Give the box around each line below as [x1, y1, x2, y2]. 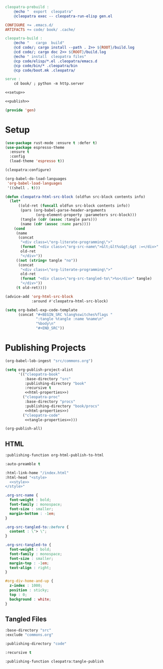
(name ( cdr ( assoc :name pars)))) [20, 221, 91, 226]
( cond [14, 226, 25, 231]
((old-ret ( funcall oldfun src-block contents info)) [18, 203, 131, 208]
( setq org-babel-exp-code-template [5, 308, 78, 312]
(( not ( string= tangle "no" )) [16, 258, 78, 263]
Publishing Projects [5, 342, 86, 354]
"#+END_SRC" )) [36, 326, 65, 331]
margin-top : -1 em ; [9, 561, 49, 566]
